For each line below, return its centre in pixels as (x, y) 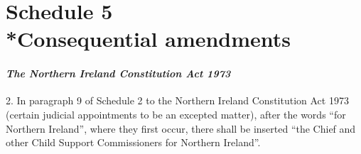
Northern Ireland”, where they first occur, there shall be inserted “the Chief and (181, 128)
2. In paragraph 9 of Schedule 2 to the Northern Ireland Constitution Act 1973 (177, 100)
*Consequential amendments (149, 39)
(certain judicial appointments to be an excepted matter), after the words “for (176, 114)
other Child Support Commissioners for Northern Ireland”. (133, 142)
